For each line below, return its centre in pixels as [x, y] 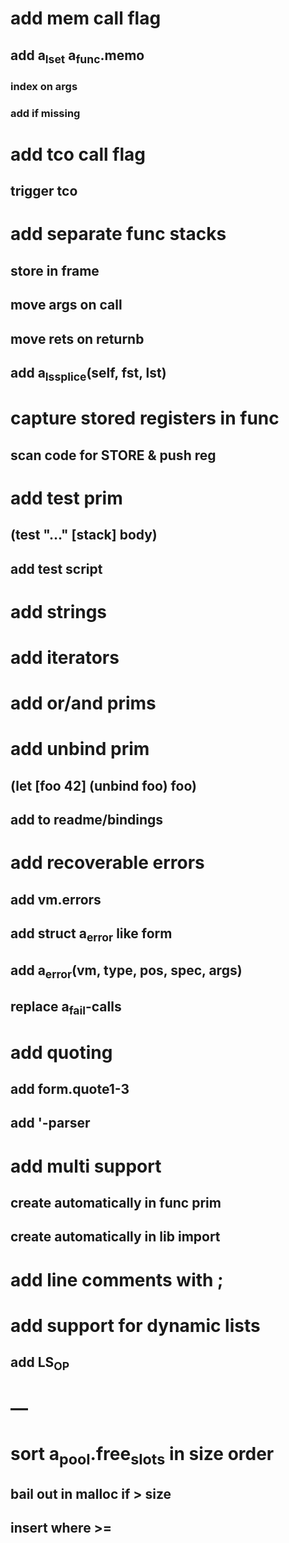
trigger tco [44, 191]
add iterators [65, 658]
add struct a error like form [91, 935]
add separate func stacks [118, 234]
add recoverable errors [107, 863]
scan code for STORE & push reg [113, 455]
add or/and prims [83, 703]
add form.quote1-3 [70, 1089]
